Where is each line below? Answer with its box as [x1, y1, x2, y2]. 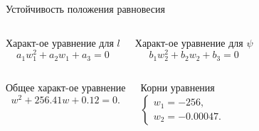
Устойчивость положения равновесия [6, 1, 165, 16]
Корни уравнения [140, 80, 215, 95]
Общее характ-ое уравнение [6, 80, 126, 95]
